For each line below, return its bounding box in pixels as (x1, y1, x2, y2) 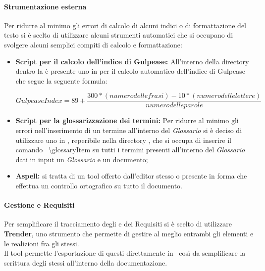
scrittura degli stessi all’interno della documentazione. (4, 257, 167, 268)
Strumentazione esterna (4, 1, 87, 11)
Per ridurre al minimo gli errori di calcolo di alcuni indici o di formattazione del (4, 20, 246, 30)
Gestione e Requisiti (4, 200, 75, 210)
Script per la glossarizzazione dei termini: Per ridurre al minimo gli (15, 115, 239, 126)
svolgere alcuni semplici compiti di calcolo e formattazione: (4, 39, 182, 49)
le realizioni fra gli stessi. (4, 238, 79, 248)
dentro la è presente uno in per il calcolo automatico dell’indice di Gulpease (15, 66, 245, 76)
